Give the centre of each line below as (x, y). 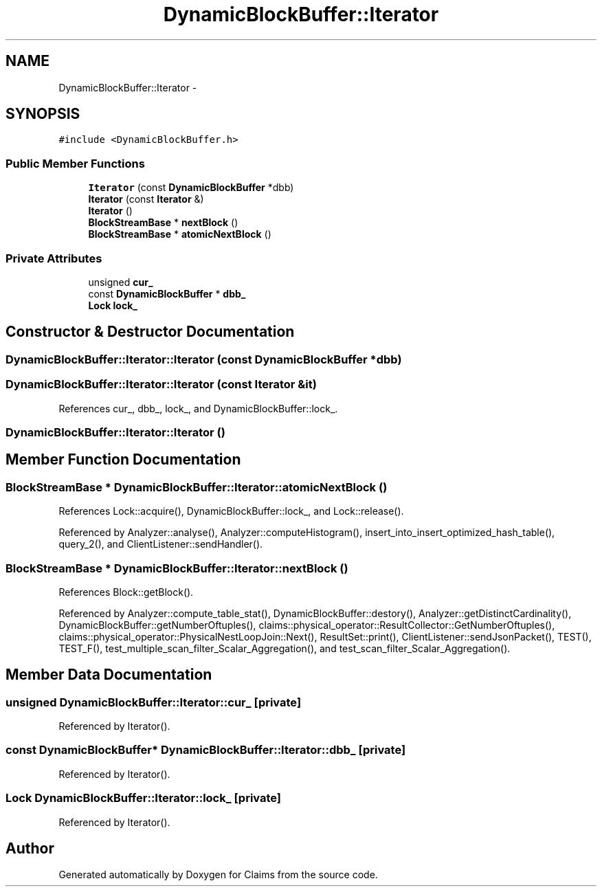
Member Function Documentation (123, 460)
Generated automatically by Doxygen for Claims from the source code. (218, 875)
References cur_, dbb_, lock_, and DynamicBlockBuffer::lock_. (198, 408)
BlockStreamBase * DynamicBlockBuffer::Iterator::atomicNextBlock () (197, 487)
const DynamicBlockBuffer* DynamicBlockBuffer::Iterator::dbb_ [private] (206, 750)
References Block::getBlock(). (126, 592)
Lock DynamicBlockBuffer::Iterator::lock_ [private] (144, 798)
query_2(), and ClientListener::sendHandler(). (161, 544)
